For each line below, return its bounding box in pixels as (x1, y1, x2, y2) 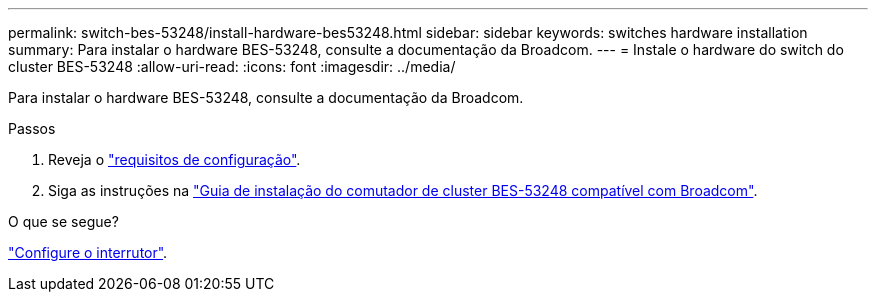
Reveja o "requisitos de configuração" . (48, 151, 301, 168)
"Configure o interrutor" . (8, 244, 168, 261)
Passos (8, 120, 56, 137)
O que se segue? (8, 213, 119, 230)
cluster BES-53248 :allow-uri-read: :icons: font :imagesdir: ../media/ (8, 58, 456, 75)
